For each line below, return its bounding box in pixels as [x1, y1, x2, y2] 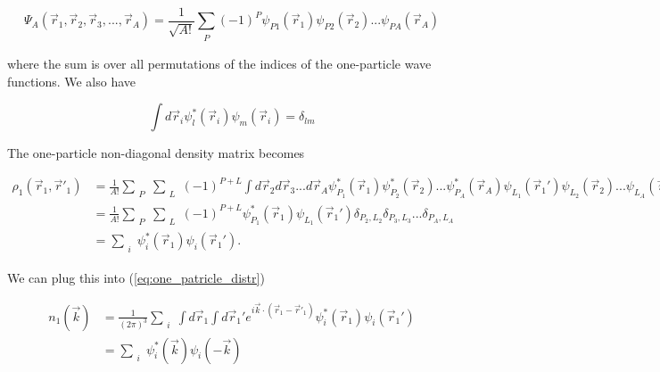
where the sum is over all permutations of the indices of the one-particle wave [7, 54, 432, 73]
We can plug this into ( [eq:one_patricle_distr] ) [7, 268, 265, 286]
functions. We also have [7, 71, 136, 90]
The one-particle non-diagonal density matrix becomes [7, 144, 305, 162]
